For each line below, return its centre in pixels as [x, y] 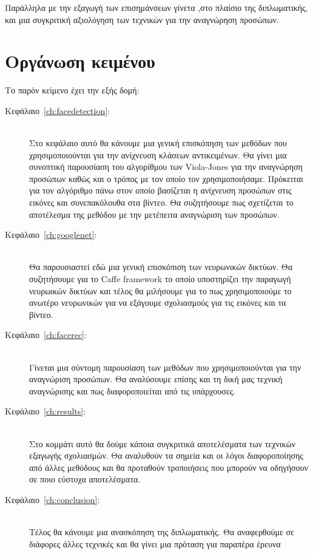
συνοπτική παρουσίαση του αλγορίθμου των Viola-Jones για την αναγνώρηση [166, 167]
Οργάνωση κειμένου [80, 61]
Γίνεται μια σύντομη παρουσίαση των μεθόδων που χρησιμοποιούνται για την [165, 367]
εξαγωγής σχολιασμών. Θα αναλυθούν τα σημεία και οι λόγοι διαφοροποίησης [166, 455]
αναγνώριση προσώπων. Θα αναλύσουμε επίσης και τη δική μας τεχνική [156, 379]
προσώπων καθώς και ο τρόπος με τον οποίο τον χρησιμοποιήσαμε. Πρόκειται [166, 178]
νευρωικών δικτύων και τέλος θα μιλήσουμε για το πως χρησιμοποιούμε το [160, 290]
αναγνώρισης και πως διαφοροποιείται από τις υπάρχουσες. [133, 390]
